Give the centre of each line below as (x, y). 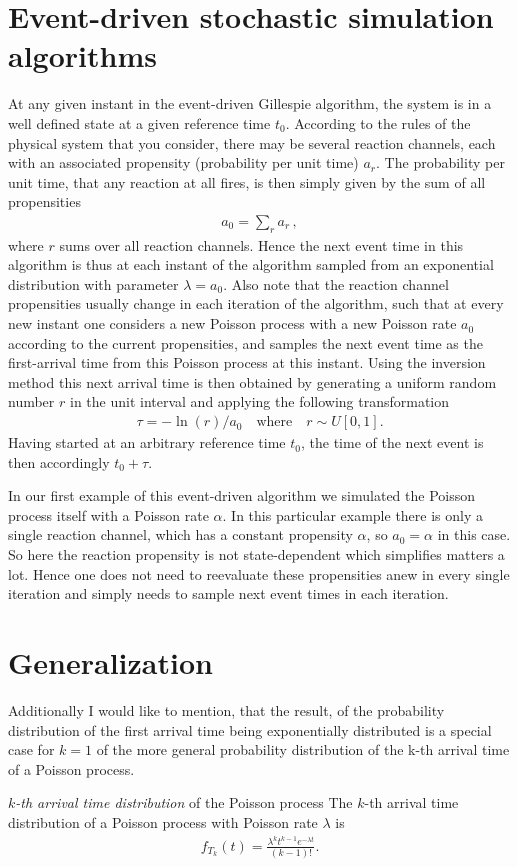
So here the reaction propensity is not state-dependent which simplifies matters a (256, 554)
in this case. (474, 534)
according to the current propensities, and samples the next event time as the (245, 342)
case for (31, 749)
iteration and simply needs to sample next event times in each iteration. (228, 593)
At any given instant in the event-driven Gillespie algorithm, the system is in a (250, 103)
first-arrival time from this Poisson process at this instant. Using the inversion (247, 362)
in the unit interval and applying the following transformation (259, 401)
